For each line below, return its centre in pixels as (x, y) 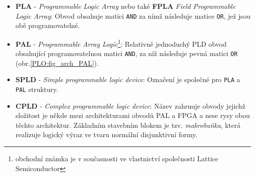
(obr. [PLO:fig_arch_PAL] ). (57, 63)
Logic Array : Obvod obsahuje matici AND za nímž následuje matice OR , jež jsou (133, 15)
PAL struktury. (37, 89)
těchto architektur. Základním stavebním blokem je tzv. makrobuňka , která (128, 125)
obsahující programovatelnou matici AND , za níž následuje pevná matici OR (127, 53)
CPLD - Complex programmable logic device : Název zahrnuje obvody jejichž (130, 105)
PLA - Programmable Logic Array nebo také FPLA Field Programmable (126, 6)
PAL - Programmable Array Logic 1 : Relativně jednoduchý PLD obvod (121, 43)
